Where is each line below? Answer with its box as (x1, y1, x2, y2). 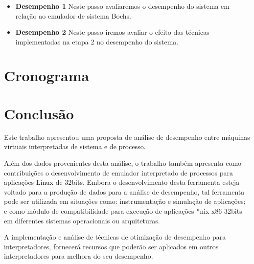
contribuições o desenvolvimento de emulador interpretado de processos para (4, 167, 233, 177)
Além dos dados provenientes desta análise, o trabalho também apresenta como (4, 158, 242, 168)
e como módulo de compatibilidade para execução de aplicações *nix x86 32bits (4, 206, 242, 216)
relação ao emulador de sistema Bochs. (15, 10, 131, 21)
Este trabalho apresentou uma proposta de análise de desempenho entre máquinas (4, 132, 250, 142)
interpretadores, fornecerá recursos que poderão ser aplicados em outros (4, 241, 219, 251)
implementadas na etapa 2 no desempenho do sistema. (15, 36, 179, 46)
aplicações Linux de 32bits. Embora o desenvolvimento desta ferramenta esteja (4, 177, 240, 187)
